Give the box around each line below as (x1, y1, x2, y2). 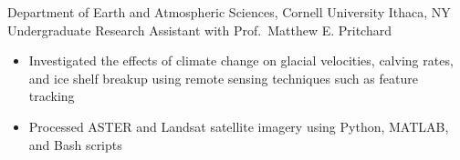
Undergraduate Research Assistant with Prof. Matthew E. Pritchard (7, 20, 392, 39)
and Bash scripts (28, 135, 122, 154)
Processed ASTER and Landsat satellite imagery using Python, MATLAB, (28, 116, 449, 135)
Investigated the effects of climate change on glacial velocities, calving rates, (28, 51, 454, 70)
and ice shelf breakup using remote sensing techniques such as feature (28, 68, 418, 87)
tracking (28, 86, 75, 105)
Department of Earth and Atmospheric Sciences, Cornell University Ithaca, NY (7, 3, 451, 21)
